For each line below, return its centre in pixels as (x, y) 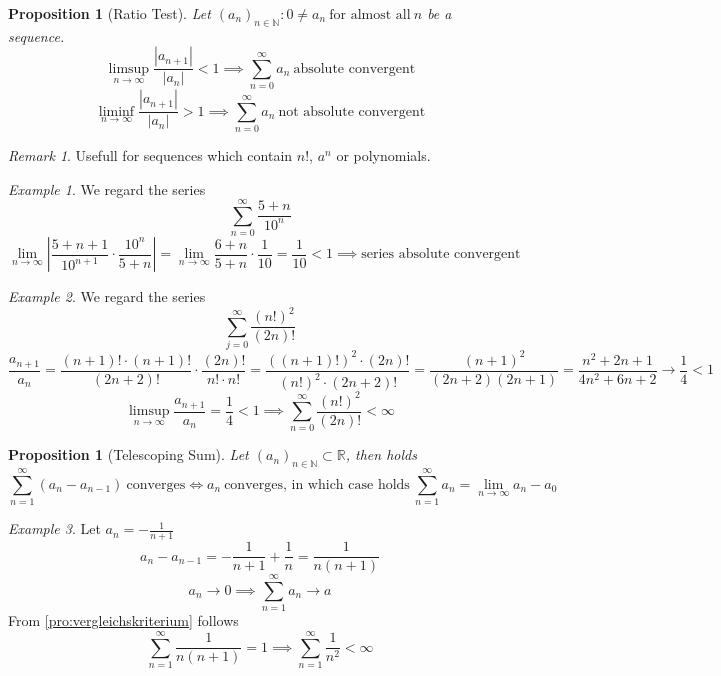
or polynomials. (383, 154)
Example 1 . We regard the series (107, 188)
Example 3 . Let (54, 528)
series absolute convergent (441, 254)
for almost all (370, 15)
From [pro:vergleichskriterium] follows (123, 620)
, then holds (381, 454)
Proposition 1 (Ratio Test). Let (109, 13)
